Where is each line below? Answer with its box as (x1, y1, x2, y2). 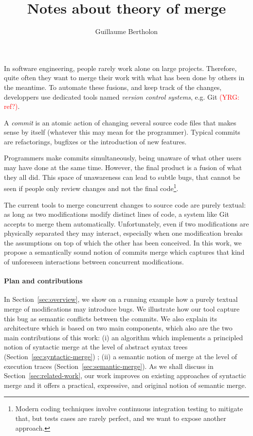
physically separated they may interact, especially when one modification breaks (4, 228, 243, 238)
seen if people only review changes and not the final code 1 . (4, 182, 179, 193)
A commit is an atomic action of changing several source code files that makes (4, 117, 236, 127)
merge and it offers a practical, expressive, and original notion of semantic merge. (4, 380, 247, 390)
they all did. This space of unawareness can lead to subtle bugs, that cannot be (4, 172, 240, 182)
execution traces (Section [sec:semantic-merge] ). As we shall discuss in (4, 361, 214, 371)
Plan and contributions (4, 276, 83, 286)
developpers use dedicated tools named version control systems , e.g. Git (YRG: (4, 91, 239, 102)
